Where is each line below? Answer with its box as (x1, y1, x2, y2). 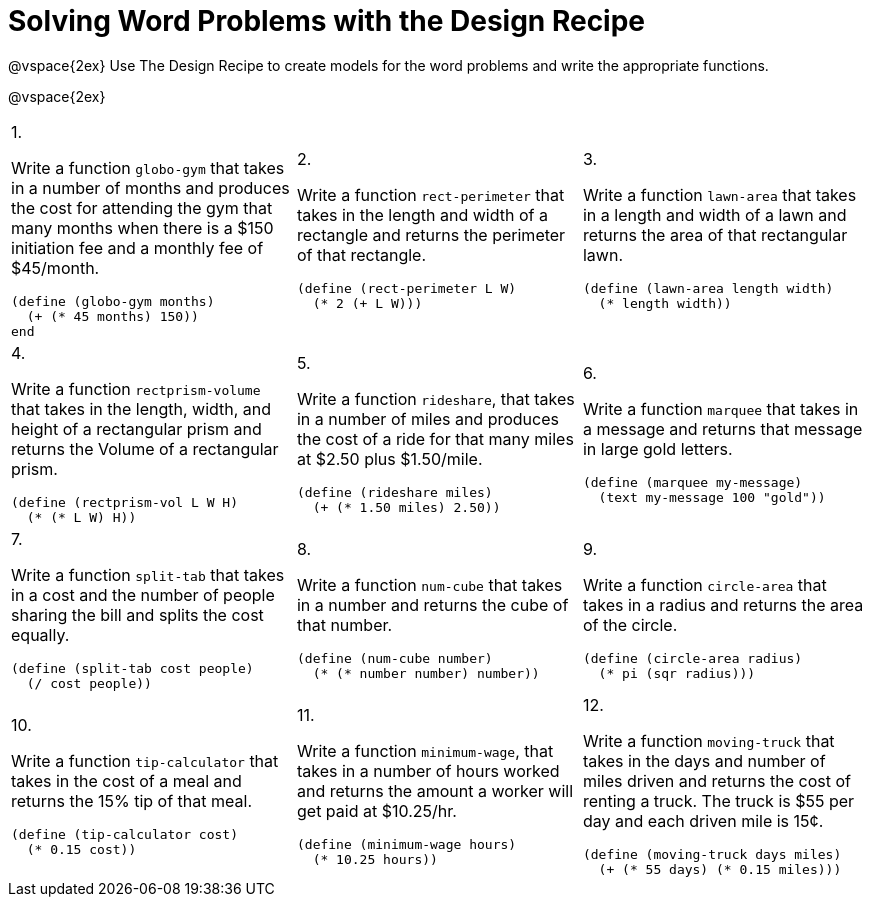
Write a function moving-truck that (582, 730, 835, 751)
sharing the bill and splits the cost (11, 604, 264, 625)
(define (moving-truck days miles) (582, 846, 842, 862)
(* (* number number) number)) (312, 665, 540, 681)
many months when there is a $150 (11, 217, 274, 238)
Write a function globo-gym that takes (11, 157, 285, 178)
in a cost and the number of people (11, 584, 275, 605)
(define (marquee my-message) (582, 474, 803, 490)
